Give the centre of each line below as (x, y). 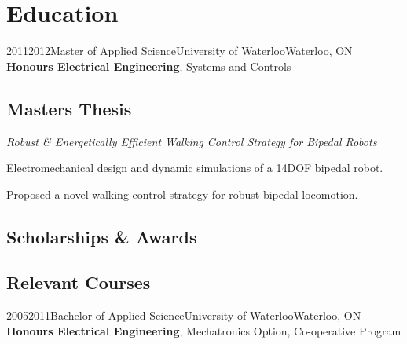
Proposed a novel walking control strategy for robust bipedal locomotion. (182, 194)
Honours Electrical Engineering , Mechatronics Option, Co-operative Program (204, 330)
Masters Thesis (69, 108)
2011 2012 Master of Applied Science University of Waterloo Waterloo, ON (180, 51)
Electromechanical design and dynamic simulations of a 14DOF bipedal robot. (195, 168)
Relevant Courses (79, 282)
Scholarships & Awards (102, 236)
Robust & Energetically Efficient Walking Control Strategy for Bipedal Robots (192, 141)
